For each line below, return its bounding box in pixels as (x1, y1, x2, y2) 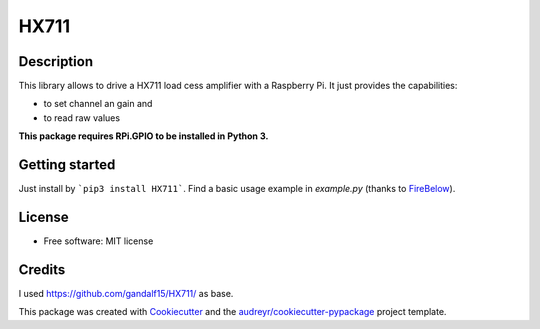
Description (18, 53, 94, 70)
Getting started (18, 156, 116, 174)
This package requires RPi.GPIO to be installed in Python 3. (18, 130, 269, 142)
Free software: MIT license (43, 235, 154, 247)
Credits (18, 261, 66, 278)
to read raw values (43, 111, 120, 124)
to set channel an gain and (43, 98, 153, 110)
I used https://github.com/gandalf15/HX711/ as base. (18, 287, 234, 299)
